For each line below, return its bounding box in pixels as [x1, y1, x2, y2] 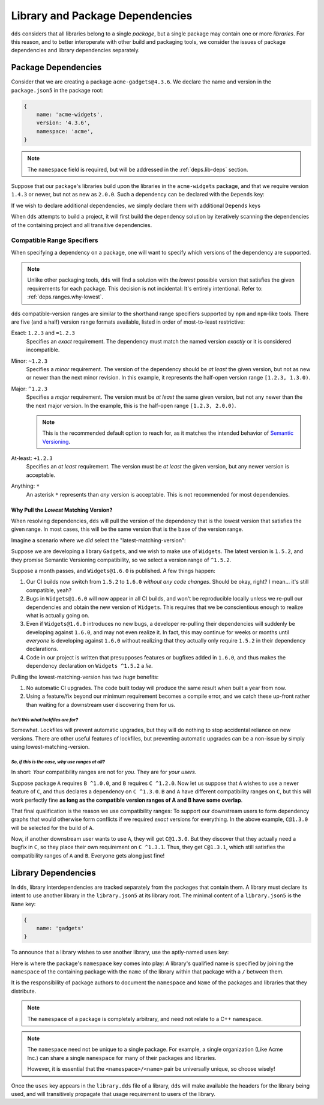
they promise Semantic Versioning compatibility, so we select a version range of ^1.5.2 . [11, 556, 232, 563]
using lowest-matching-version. [11, 743, 90, 750]
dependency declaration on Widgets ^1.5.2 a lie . [26, 662, 153, 670]
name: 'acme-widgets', [36, 111, 103, 118]
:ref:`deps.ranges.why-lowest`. [27, 293, 103, 300]
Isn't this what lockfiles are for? [11, 716, 79, 723]
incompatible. [26, 346, 60, 354]
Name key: [11, 900, 36, 907]
